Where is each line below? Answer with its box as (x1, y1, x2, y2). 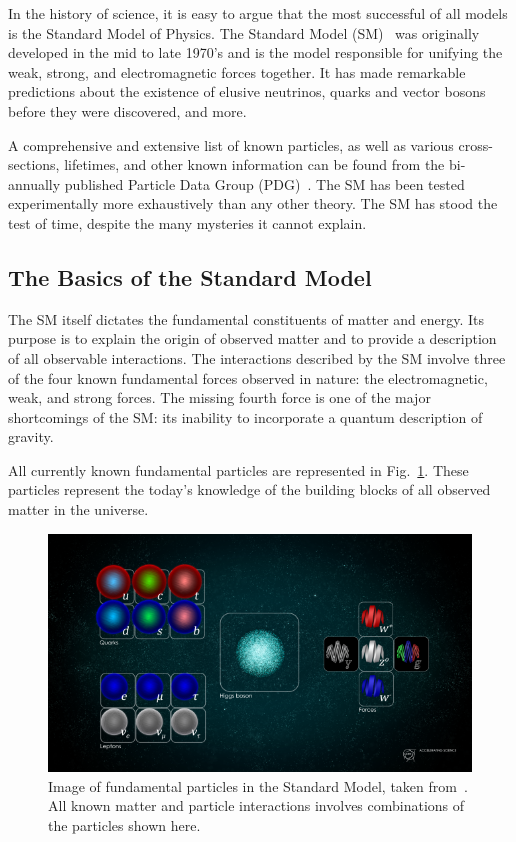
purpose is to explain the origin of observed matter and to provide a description (8, 328, 497, 349)
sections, (8, 154, 60, 175)
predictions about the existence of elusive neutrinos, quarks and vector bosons (8, 81, 486, 102)
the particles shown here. (48, 814, 201, 835)
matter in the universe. (8, 499, 149, 520)
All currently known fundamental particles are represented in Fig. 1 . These (8, 459, 469, 480)
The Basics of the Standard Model (8, 261, 372, 292)
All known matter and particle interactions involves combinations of (48, 795, 465, 816)
